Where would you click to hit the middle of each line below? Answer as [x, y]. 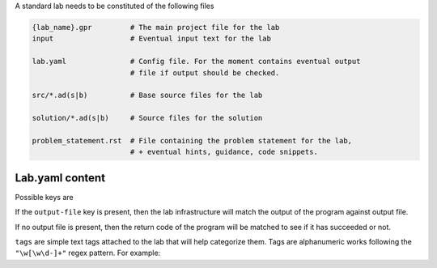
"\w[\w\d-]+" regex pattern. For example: [88, 253]
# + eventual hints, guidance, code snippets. [224, 152]
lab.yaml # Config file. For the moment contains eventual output [196, 62]
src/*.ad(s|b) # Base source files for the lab [147, 96]
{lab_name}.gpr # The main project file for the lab [156, 27]
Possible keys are [45, 197]
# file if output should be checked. [205, 72]
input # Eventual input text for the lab [151, 39]
